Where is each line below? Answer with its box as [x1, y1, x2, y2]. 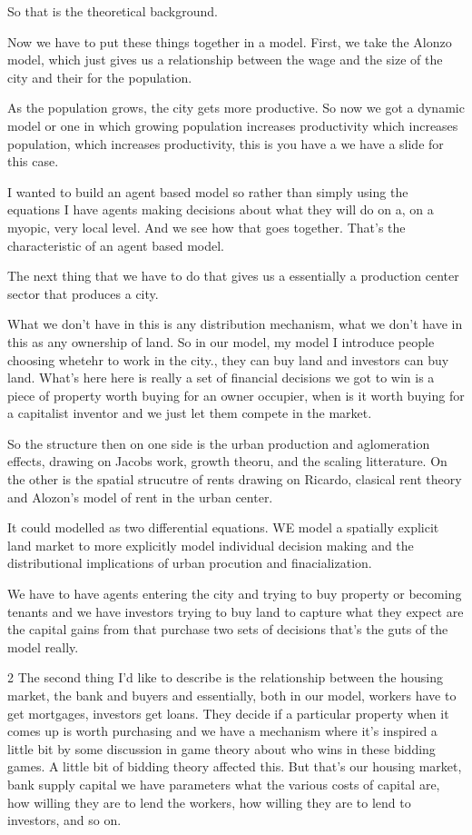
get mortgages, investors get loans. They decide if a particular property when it [7, 703, 449, 722]
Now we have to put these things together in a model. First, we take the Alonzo [7, 32, 452, 51]
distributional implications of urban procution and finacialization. [7, 553, 372, 572]
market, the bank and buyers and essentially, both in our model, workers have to [7, 686, 457, 704]
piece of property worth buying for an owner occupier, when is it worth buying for [7, 385, 465, 404]
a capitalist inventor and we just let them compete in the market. [7, 403, 372, 422]
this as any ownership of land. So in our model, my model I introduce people [7, 332, 435, 351]
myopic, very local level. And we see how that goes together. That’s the [7, 217, 406, 236]
